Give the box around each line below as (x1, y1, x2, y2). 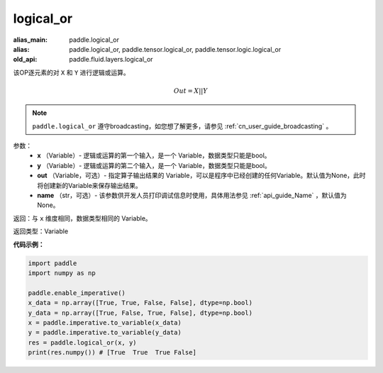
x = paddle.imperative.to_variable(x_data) (28, 318, 182, 326)
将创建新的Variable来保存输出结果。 (37, 181, 142, 189)
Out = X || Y (173, 87, 209, 95)
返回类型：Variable (13, 227, 69, 235)
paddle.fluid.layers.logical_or (69, 55, 153, 64)
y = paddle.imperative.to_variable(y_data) (28, 328, 182, 337)
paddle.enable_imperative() (28, 289, 126, 297)
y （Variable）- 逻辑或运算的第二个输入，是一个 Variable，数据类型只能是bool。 (37, 161, 271, 169)
